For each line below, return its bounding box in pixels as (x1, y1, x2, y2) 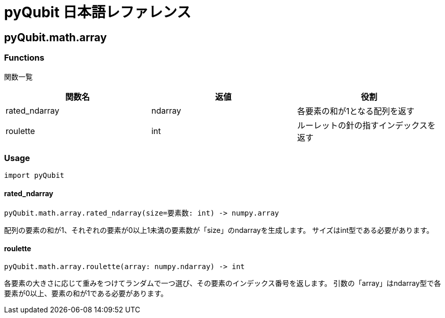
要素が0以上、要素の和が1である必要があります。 (4, 288, 168, 298)
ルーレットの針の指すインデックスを (297, 120, 436, 130)
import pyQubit (4, 171, 65, 180)
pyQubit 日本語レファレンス (4, 4, 191, 21)
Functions (4, 52, 44, 63)
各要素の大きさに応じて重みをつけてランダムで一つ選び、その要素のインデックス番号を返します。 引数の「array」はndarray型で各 (4, 278, 441, 287)
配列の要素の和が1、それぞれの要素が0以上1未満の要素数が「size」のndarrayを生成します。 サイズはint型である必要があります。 (4, 225, 434, 234)
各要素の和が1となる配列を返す (297, 105, 414, 116)
